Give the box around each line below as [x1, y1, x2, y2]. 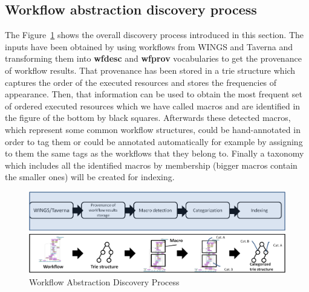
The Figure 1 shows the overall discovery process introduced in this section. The [5, 28, 304, 41]
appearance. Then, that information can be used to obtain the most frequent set [5, 88, 302, 100]
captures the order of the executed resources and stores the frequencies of [5, 76, 277, 88]
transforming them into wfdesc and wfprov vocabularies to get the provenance [5, 52, 302, 65]
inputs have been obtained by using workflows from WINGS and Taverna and [5, 40, 293, 53]
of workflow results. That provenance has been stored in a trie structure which [5, 63, 296, 76]
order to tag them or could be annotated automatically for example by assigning [5, 135, 303, 148]
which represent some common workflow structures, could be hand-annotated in [5, 123, 301, 135]
